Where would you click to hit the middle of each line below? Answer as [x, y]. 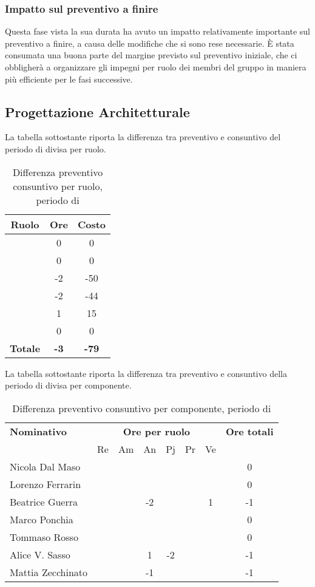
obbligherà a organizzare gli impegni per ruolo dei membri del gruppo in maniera [156, 67]
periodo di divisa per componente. [68, 385]
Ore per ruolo [157, 431]
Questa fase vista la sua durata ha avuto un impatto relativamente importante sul [157, 31]
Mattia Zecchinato [49, 572]
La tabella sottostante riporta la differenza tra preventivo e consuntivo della [146, 373]
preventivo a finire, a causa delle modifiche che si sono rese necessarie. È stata [150, 43]
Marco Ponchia [42, 519]
